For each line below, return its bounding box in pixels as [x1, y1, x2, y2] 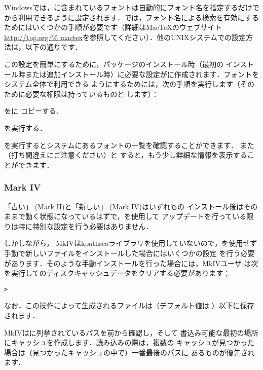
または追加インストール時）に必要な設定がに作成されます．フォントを [25, 68, 259, 79]
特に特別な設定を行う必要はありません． [18, 220, 153, 231]
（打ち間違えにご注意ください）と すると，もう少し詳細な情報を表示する [4, 150, 247, 160]
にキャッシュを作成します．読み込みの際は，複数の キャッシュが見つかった [4, 337, 255, 348]
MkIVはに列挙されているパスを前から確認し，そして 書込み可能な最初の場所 [4, 327, 258, 338]
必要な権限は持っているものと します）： [25, 88, 159, 99]
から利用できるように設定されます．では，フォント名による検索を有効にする [4, 12, 259, 22]
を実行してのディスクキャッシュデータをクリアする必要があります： [4, 268, 231, 278]
